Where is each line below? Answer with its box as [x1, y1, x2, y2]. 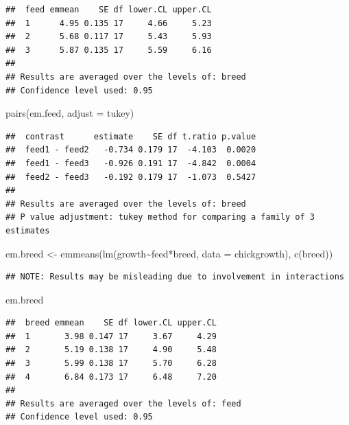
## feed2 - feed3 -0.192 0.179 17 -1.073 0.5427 [5, 172, 256, 182]
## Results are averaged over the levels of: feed [5, 398, 241, 409]
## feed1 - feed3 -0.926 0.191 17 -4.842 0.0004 [5, 158, 256, 168]
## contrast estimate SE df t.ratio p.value [5, 131, 256, 141]
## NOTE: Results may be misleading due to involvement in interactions [5, 272, 344, 282]
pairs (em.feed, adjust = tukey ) [5, 106, 134, 120]
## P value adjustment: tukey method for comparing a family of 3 [5, 212, 315, 222]
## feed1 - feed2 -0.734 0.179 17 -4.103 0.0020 [5, 145, 256, 155]
